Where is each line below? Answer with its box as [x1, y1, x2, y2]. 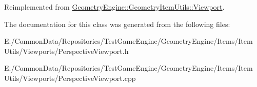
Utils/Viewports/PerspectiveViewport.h [4, 45, 129, 56]
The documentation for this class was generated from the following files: [4, 18, 230, 29]
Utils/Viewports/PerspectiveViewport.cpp [4, 72, 136, 83]
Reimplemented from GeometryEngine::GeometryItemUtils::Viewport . [4, 2, 225, 12]
